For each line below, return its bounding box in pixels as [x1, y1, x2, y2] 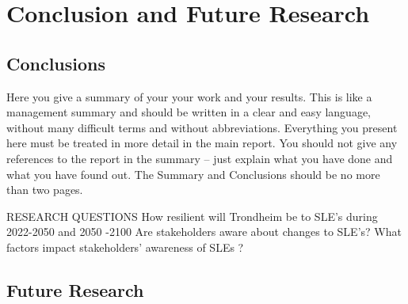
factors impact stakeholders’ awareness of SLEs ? [6, 238, 244, 255]
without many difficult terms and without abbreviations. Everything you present [6, 119, 398, 135]
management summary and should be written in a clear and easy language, [6, 104, 372, 120]
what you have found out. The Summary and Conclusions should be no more [6, 165, 380, 182]
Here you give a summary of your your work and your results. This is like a [6, 88, 372, 104]
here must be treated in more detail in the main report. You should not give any [6, 135, 398, 151]
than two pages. [6, 181, 83, 198]
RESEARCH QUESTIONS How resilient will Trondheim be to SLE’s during [6, 207, 378, 224]
